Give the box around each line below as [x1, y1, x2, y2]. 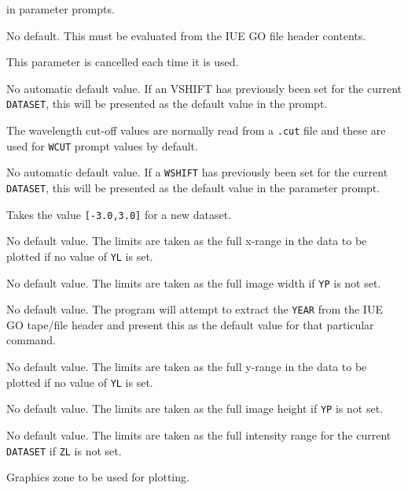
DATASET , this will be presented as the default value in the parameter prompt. [6, 180, 380, 195]
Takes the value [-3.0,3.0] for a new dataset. [6, 206, 232, 222]
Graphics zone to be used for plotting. [6, 469, 189, 485]
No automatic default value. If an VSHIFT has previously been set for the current [6, 80, 402, 96]
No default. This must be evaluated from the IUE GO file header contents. [6, 27, 366, 43]
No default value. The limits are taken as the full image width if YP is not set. [6, 274, 381, 291]
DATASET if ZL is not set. [6, 442, 122, 458]
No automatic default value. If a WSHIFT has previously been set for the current [6, 164, 388, 180]
